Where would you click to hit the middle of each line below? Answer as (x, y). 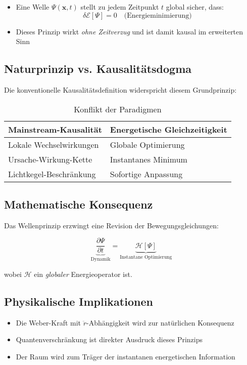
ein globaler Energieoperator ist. (83, 274)
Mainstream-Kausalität (55, 129)
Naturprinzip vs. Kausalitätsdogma (98, 69)
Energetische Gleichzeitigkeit (168, 129)
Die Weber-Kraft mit (48, 322)
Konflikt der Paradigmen (118, 109)
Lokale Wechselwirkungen (54, 144)
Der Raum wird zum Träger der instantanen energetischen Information (126, 356)
